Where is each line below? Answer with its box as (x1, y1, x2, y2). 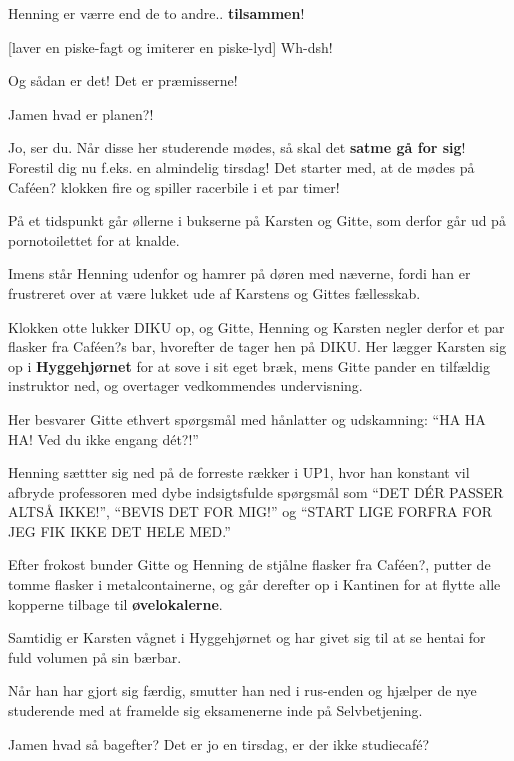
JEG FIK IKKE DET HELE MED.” (8, 520, 231, 541)
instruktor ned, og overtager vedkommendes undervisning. (8, 375, 363, 396)
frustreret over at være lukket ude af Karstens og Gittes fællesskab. (8, 282, 421, 303)
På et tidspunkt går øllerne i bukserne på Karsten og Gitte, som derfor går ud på (8, 210, 506, 231)
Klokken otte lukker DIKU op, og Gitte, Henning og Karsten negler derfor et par (8, 316, 505, 337)
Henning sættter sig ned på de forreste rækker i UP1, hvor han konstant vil (8, 462, 470, 483)
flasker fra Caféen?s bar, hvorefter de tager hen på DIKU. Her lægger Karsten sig (8, 336, 507, 357)
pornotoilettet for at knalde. (8, 229, 180, 250)
